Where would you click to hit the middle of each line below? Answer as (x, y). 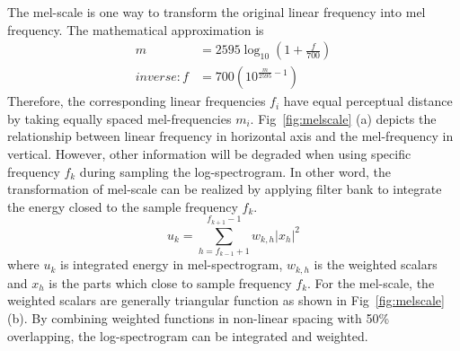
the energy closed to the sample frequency (123, 206)
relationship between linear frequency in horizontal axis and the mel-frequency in (230, 136)
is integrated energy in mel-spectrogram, (172, 264)
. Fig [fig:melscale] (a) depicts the (343, 118)
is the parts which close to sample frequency (170, 282)
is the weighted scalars (376, 264)
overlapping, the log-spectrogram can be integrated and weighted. (188, 335)
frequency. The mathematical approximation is (136, 29)
